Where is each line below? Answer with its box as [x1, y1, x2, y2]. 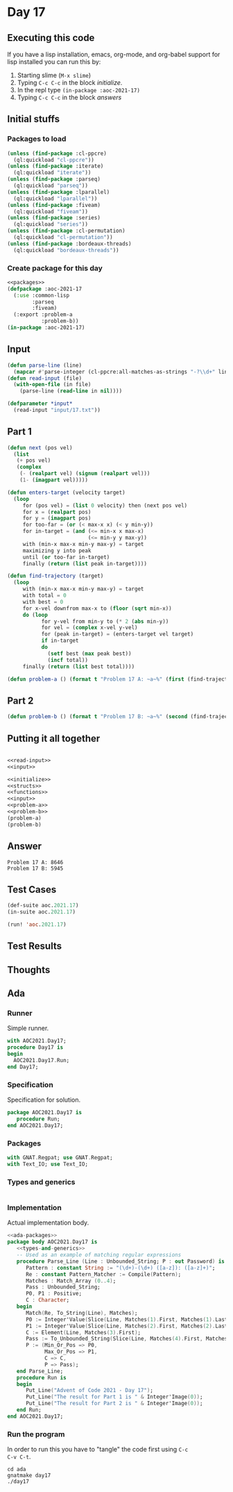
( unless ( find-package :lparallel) [7, 188, 110, 195]
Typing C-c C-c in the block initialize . [17, 78, 123, 87]
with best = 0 [22, 598, 64, 605]
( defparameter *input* [7, 400, 73, 407]
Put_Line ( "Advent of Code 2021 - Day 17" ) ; [25, 1387, 154, 1394]
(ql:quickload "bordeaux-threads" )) [13, 247, 119, 254]
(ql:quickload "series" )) [13, 221, 89, 228]
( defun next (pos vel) [7, 444, 73, 451]
